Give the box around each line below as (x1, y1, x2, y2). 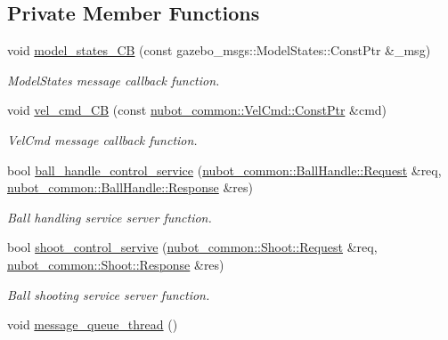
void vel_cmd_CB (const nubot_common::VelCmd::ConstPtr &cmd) (7, 101, 387, 119)
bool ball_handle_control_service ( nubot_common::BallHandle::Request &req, (7, 160, 442, 179)
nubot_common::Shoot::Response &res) (7, 255, 224, 273)
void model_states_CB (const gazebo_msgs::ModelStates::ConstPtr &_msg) (7, 41, 431, 60)
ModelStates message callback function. (7, 70, 220, 89)
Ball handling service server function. (7, 207, 212, 226)
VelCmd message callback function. (7, 130, 198, 149)
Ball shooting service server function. (7, 285, 210, 304)
